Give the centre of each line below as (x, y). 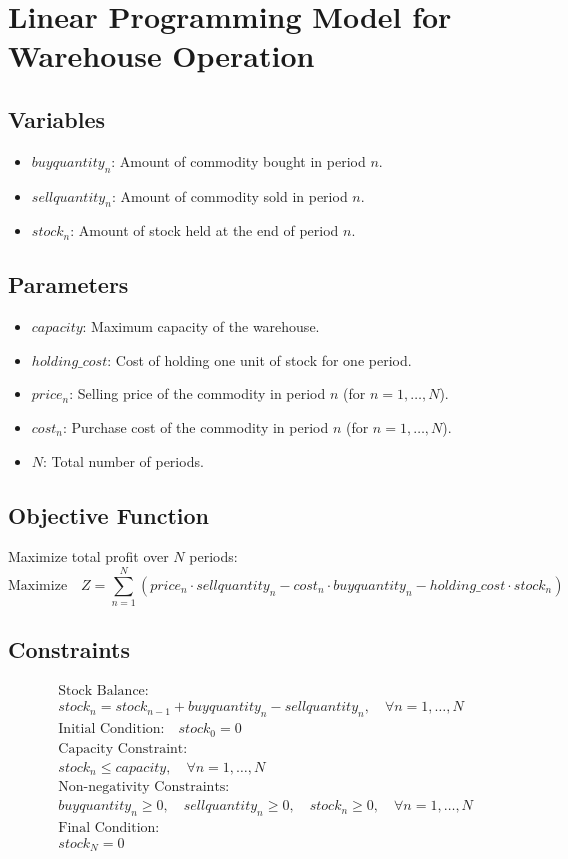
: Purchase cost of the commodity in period (195, 426)
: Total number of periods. (123, 460)
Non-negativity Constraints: (144, 787)
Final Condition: (109, 827)
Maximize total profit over (88, 556)
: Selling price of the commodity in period (197, 393)
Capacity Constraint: (123, 748)
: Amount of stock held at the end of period (204, 230)
